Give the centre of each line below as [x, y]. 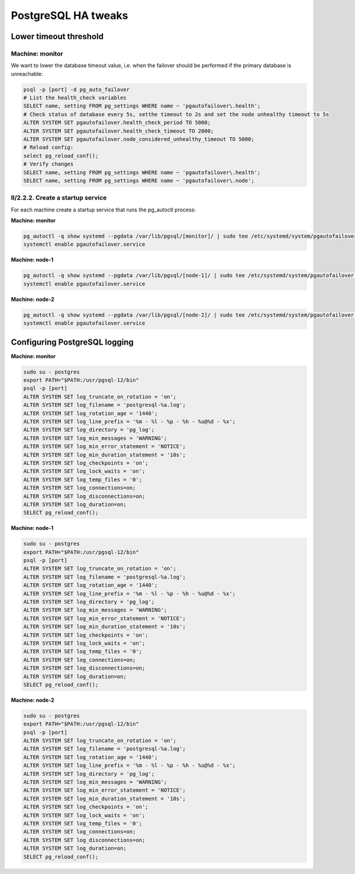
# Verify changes [49, 164]
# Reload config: [49, 147]
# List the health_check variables [75, 98]
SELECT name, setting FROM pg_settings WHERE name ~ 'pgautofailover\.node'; [139, 180]
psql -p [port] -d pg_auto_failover [77, 89]
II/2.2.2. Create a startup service [59, 198]
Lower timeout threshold [57, 36]
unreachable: [27, 73]
